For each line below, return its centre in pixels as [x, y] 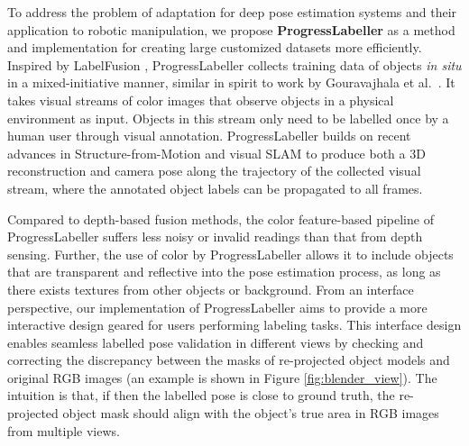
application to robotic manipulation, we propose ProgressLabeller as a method [231, 29]
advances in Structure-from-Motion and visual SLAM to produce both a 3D [216, 153]
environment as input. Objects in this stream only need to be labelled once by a [228, 118]
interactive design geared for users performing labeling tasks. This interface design [234, 325]
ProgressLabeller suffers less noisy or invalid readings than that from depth [215, 237]
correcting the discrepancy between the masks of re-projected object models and [229, 360]
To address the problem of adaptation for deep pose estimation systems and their [232, 12]
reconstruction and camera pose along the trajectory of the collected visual [214, 171]
